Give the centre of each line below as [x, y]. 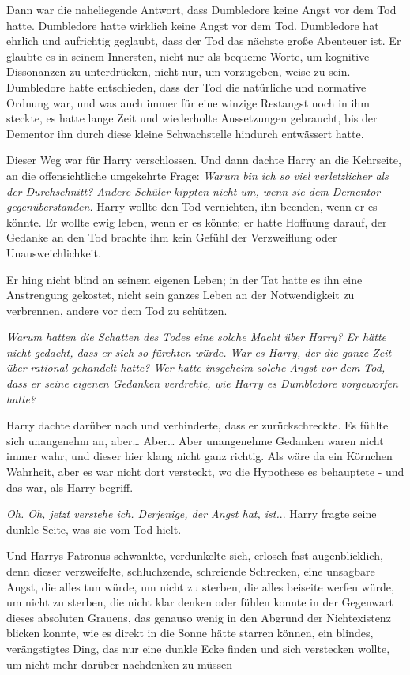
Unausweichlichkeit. [54, 252]
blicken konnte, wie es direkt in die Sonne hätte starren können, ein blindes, [190, 633]
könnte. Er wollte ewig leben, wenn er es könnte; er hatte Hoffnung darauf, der [197, 221]
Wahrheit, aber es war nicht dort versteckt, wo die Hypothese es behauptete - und [205, 472]
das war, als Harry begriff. [70, 487]
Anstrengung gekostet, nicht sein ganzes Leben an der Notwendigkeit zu [181, 295]
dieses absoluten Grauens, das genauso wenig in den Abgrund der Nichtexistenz [199, 617]
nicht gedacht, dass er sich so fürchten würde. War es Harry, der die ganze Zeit [199, 352]
